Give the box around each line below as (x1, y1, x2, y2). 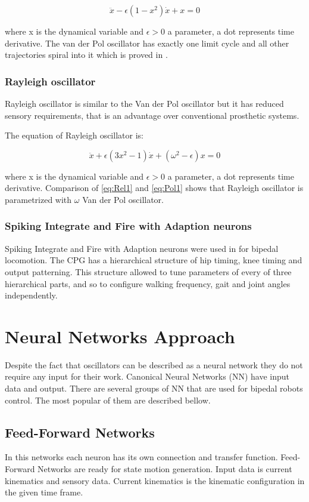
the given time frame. (5, 486, 83, 498)
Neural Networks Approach (5, 324, 235, 348)
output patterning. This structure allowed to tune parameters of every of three (5, 265, 292, 278)
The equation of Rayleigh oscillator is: (5, 129, 143, 141)
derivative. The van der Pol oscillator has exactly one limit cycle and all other (5, 36, 289, 49)
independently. (5, 289, 58, 301)
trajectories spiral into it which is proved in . (5, 48, 168, 61)
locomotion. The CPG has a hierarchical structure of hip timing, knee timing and (5, 254, 302, 266)
